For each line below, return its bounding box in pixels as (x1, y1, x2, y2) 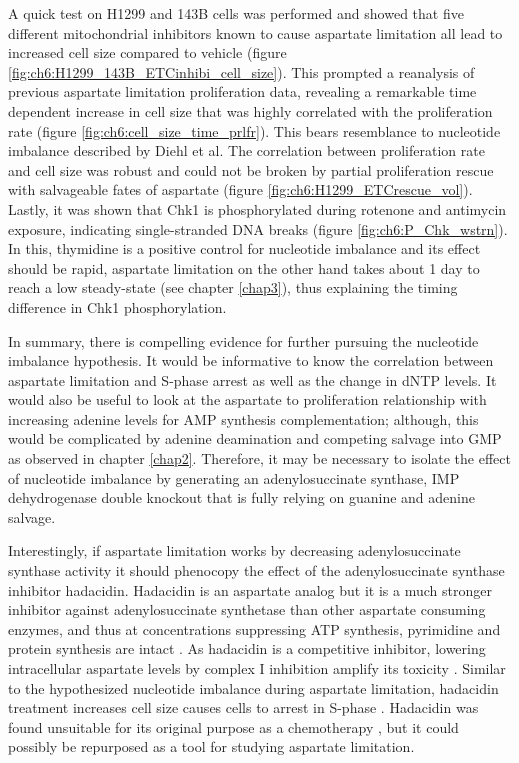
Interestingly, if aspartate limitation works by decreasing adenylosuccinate (8, 540, 461, 561)
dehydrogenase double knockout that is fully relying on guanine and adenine (8, 487, 475, 508)
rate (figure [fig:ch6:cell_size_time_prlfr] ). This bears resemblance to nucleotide (8, 120, 501, 141)
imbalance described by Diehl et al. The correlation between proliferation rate (8, 140, 485, 161)
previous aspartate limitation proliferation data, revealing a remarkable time (8, 81, 477, 102)
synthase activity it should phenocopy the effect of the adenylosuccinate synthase (8, 560, 505, 581)
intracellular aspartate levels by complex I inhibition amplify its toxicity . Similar (8, 658, 506, 678)
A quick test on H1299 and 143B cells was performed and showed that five (8, 3, 464, 23)
